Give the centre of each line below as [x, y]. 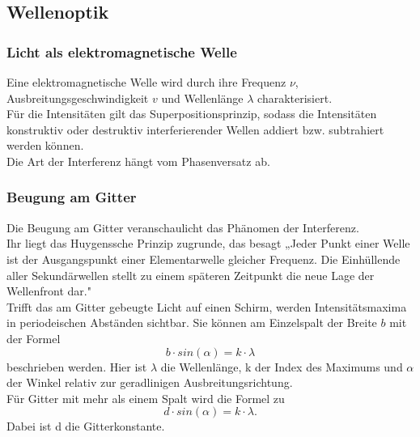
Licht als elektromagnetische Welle [122, 51]
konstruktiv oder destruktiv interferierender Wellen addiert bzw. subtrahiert [195, 129]
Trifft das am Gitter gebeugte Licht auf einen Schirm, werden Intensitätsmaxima [207, 306]
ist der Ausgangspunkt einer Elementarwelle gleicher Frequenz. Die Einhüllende [204, 259]
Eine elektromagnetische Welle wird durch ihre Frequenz [146, 82]
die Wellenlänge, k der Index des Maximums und [282, 366]
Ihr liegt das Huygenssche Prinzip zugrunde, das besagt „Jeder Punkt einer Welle [208, 243]
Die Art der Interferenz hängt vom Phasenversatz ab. [138, 161]
